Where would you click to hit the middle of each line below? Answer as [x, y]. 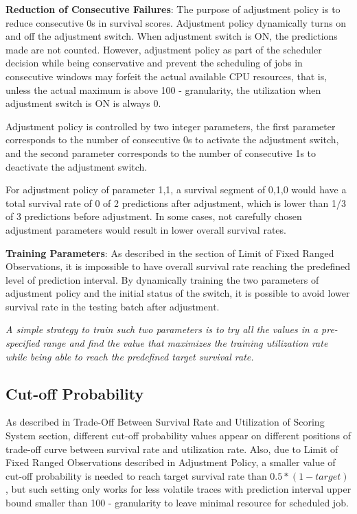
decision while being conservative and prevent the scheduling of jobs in [154, 63]
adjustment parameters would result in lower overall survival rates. [146, 229]
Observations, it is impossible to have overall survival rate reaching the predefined [178, 266]
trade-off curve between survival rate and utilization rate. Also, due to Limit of [172, 449]
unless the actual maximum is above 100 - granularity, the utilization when [163, 89]
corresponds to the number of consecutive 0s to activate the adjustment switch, [172, 139]
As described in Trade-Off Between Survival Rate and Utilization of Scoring [165, 422]
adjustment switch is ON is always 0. [83, 103]
